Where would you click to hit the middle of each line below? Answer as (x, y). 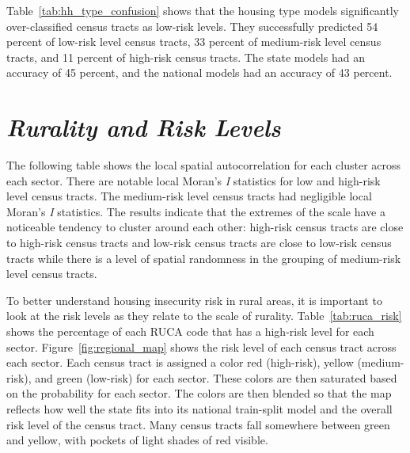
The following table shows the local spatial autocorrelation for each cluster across (204, 165)
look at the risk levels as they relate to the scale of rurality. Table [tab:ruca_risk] (204, 316)
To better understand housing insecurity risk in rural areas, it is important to (194, 300)
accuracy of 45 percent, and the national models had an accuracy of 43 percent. (199, 72)
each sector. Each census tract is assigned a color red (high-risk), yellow (180, 362)
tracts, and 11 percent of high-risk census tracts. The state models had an (186, 57)
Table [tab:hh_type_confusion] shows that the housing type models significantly (203, 10)
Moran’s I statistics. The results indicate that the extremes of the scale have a (196, 211)
